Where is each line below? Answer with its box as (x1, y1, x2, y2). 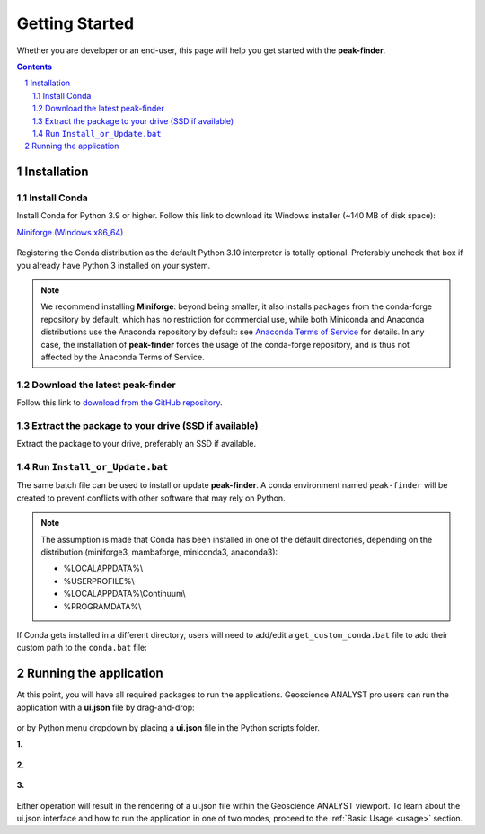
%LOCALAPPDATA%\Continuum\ (63, 589, 186, 599)
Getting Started (16, 13, 135, 33)
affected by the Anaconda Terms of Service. (40, 351, 206, 362)
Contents (16, 61, 53, 72)
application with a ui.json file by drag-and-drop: (16, 702, 195, 713)
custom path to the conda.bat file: (16, 643, 147, 653)
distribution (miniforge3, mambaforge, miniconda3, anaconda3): (40, 546, 278, 557)
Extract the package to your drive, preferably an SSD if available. (16, 439, 257, 449)
